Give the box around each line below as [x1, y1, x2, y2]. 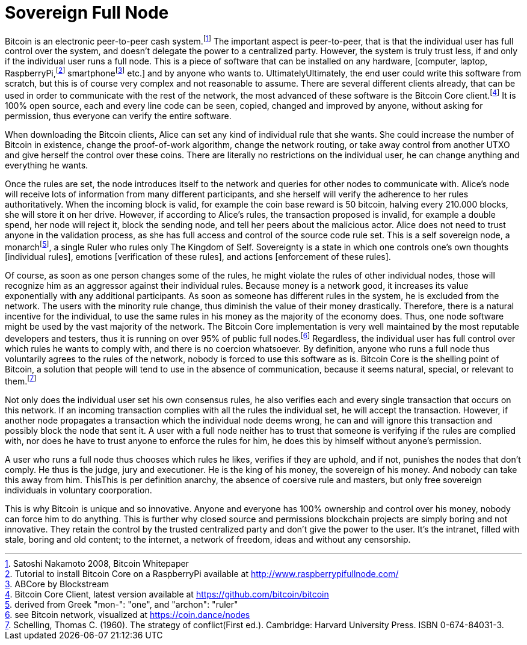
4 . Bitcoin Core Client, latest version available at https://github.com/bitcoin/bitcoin [5, 588, 329, 599]
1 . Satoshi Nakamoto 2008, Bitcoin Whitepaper [5, 558, 189, 569]
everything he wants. [5, 159, 88, 170]
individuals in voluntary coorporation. [5, 484, 152, 495]
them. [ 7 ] [5, 374, 37, 386]
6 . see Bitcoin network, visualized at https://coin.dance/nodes [5, 609, 250, 620]
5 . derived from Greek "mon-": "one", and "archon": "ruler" [5, 599, 238, 610]
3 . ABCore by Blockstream [5, 578, 109, 589]
